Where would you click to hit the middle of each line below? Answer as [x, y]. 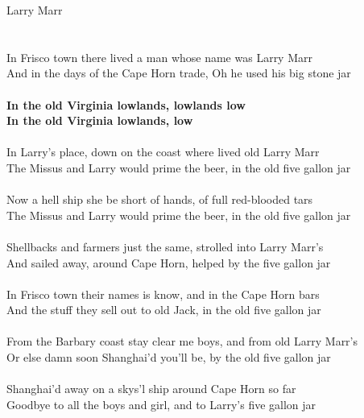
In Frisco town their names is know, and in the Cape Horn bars [163, 294]
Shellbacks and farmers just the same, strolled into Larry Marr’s [165, 246]
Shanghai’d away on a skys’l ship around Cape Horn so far [151, 389]
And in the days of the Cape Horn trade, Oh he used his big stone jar [179, 73]
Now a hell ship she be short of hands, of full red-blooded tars [160, 199]
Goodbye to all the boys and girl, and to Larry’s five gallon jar [161, 404]
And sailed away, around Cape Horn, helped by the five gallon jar [169, 262]
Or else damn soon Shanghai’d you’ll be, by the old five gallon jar [169, 357]
